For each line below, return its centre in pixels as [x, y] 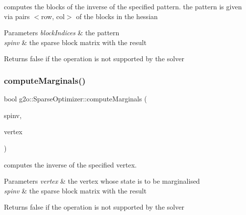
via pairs [17, 16]
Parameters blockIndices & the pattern [62, 33]
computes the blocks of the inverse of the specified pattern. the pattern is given [123, 6]
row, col [53, 16]
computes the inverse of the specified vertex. [70, 164]
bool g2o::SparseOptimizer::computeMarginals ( [75, 99]
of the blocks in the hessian [117, 16]
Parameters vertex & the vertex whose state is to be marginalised [102, 181]
